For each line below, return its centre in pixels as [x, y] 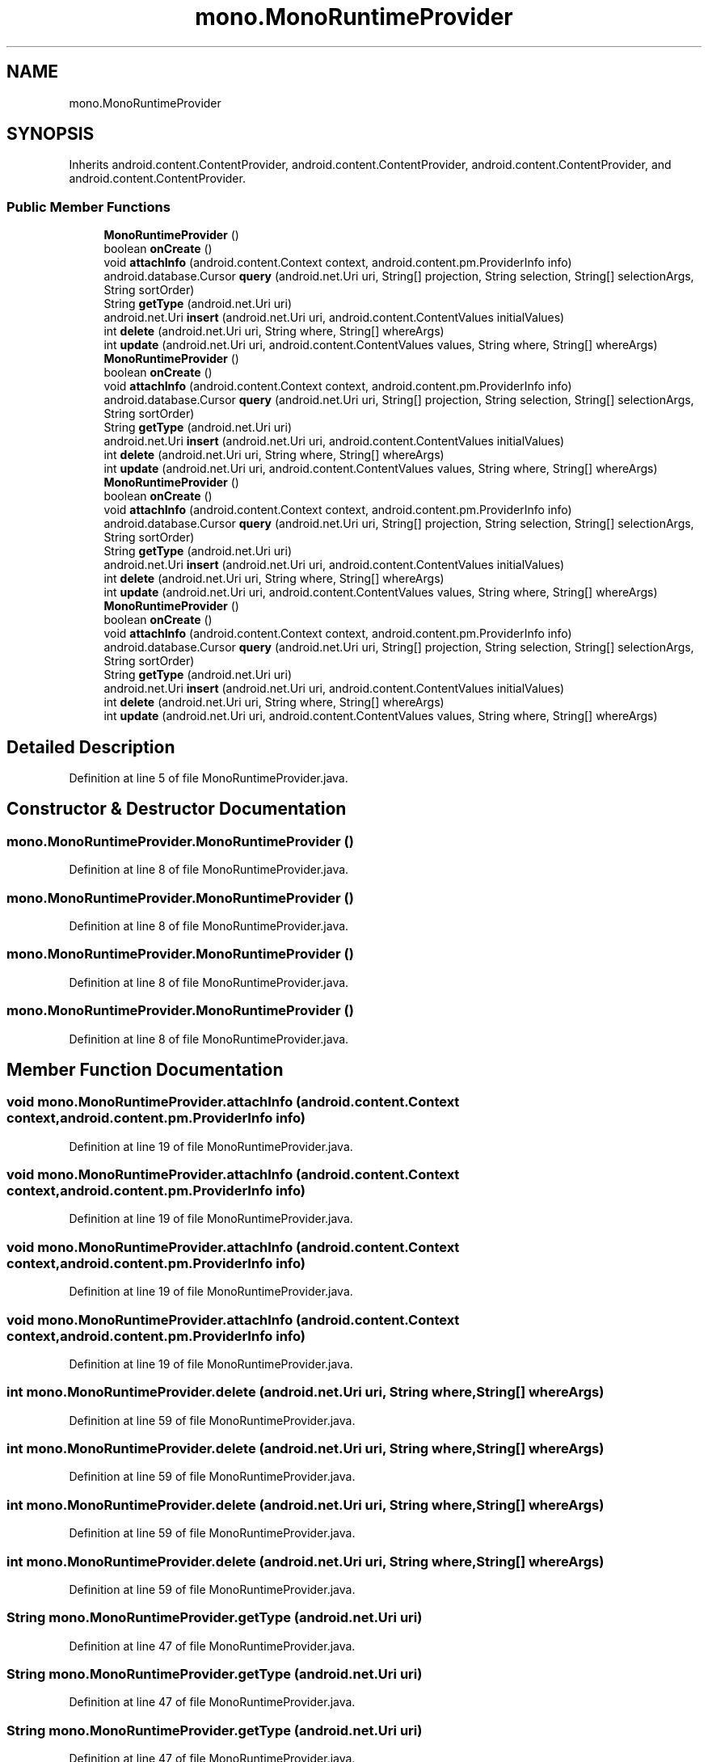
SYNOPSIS [51, 134]
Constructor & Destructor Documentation [177, 809]
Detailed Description [91, 747]
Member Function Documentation [145, 1069]
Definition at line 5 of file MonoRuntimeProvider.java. [209, 778]
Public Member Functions [88, 207]
